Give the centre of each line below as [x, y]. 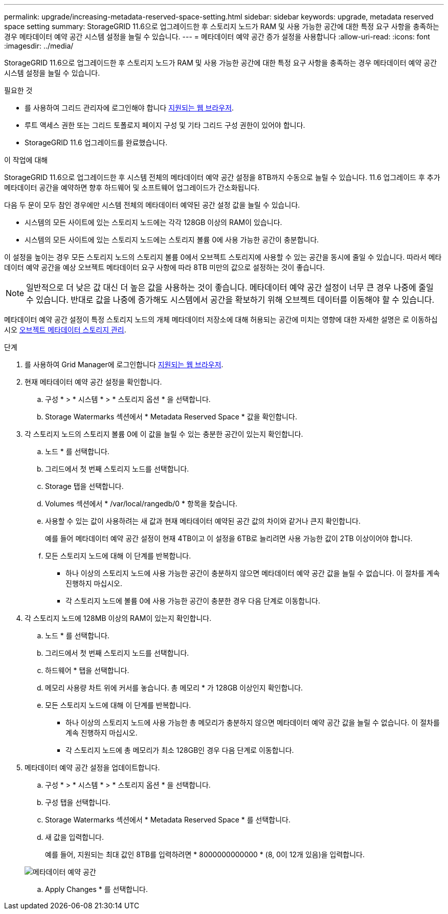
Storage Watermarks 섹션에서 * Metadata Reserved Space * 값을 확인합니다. [171, 417]
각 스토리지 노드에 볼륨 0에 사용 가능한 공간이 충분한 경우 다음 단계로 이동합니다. [193, 601]
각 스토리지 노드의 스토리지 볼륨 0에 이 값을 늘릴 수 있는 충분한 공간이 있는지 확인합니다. [164, 434]
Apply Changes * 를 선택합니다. [96, 889]
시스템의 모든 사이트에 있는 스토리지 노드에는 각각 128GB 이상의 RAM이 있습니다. [153, 222]
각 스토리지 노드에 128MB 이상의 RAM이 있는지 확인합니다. [118, 618]
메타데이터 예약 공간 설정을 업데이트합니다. [92, 767]
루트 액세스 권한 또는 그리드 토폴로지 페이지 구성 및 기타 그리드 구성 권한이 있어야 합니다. [165, 125]
